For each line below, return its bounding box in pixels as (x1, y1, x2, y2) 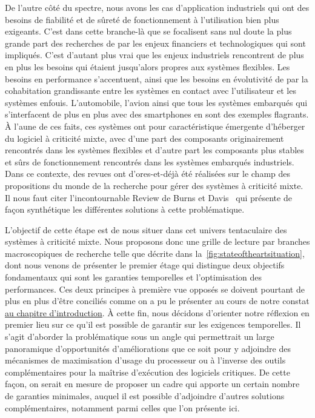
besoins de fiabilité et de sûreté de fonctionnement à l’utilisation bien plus (5, 13, 279, 25)
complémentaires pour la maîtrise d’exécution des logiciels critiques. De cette (5, 365, 290, 378)
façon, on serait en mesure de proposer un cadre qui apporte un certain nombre (5, 377, 300, 390)
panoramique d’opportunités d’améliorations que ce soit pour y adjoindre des (5, 342, 291, 354)
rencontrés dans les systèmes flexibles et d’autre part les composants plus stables (5, 144, 304, 156)
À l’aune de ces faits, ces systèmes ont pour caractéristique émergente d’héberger (5, 119, 305, 132)
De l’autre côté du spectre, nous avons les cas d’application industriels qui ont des (5, 1, 310, 13)
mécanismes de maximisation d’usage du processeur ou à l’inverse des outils (5, 354, 286, 367)
